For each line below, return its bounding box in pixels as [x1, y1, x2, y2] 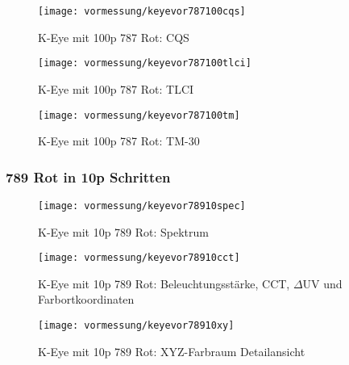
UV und [302, 275, 343, 292]
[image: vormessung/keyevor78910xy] [38, 320, 235, 332]
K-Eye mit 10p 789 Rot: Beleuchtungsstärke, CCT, [38, 275, 290, 292]
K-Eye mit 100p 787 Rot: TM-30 [38, 132, 200, 149]
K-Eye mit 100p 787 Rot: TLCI [38, 80, 194, 97]
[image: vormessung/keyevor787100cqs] [38, 6, 246, 17]
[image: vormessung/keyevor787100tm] [38, 109, 240, 121]
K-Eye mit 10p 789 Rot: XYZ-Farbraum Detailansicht [38, 342, 305, 359]
